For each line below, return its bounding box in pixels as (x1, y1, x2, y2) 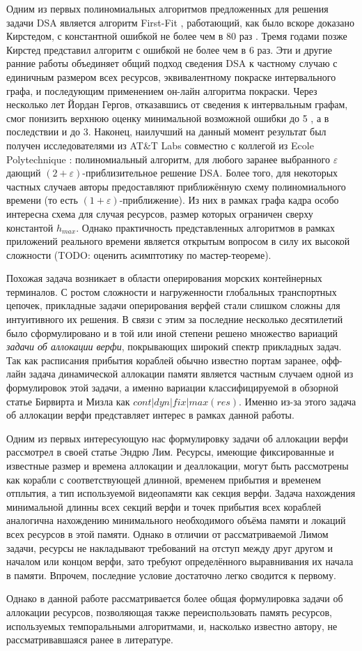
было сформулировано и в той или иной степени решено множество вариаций (6, 325, 338, 340)
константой (6, 220, 54, 234)
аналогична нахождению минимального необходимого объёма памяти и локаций (6, 513, 346, 527)
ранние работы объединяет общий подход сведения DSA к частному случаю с (6, 56, 338, 70)
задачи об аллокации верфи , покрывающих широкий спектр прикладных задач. (6, 339, 342, 354)
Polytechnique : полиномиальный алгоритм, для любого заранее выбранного (6, 151, 330, 166)
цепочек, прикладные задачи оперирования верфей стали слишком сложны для (6, 298, 340, 313)
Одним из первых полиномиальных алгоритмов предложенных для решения (6, 1, 329, 15)
